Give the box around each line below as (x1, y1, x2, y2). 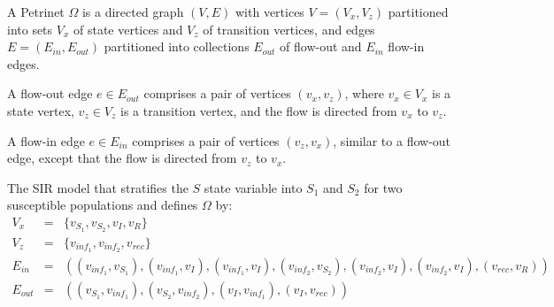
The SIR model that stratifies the (7, 178, 189, 196)
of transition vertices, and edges (203, 19, 375, 38)
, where (344, 84, 384, 103)
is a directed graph (81, 3, 184, 20)
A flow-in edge (7, 131, 85, 150)
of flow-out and (280, 37, 362, 56)
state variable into (204, 178, 303, 196)
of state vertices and (73, 19, 183, 38)
